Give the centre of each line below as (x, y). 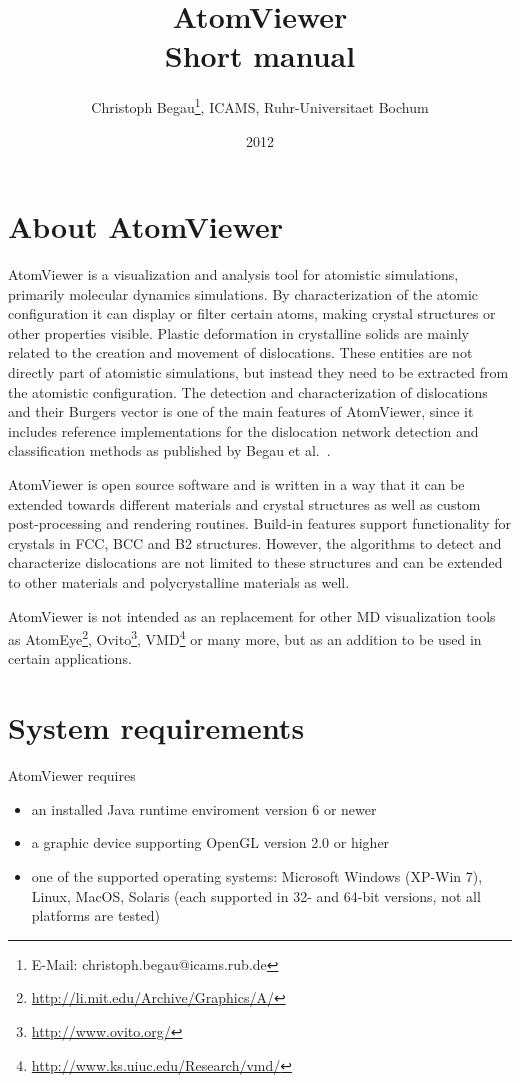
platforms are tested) (95, 915)
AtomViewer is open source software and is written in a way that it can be (236, 484)
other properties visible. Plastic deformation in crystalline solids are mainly (238, 332)
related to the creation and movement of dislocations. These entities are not (240, 352)
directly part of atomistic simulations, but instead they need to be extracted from (258, 372)
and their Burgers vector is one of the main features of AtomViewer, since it (241, 411)
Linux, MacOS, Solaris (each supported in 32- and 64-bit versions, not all (256, 895)
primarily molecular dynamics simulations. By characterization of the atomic (243, 293)
